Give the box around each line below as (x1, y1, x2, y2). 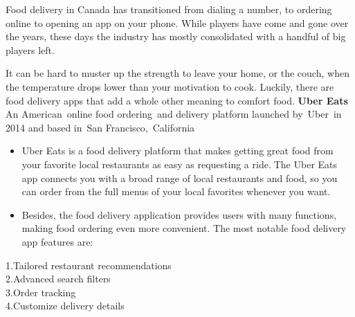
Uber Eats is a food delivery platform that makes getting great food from (21, 143, 334, 158)
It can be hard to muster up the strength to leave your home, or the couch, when (6, 66, 349, 80)
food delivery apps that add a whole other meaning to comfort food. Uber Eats (6, 93, 348, 107)
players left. (6, 42, 55, 57)
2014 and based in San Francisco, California (6, 120, 195, 134)
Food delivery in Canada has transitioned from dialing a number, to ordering (6, 2, 332, 16)
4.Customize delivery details (6, 298, 125, 313)
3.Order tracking (6, 284, 76, 299)
